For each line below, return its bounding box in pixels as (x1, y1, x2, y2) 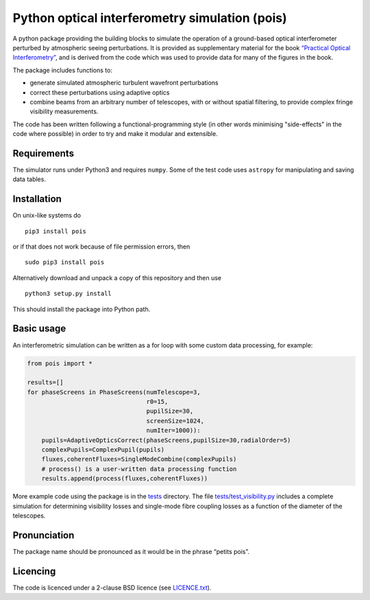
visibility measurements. (29, 107, 99, 116)
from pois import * (27, 359, 92, 367)
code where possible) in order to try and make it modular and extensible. (12, 130, 219, 138)
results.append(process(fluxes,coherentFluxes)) (41, 474, 208, 483)
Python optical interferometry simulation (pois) (12, 10, 287, 25)
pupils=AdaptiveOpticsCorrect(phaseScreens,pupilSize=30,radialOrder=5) (41, 436, 291, 444)
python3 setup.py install (25, 290, 112, 298)
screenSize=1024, (146, 417, 205, 425)
